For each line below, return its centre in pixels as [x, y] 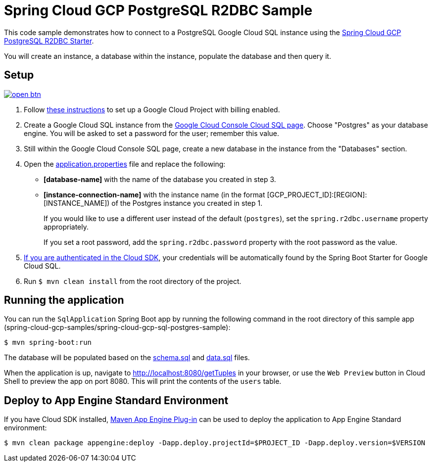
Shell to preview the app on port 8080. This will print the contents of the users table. [143, 381]
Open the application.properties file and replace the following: [125, 164]
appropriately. [66, 227]
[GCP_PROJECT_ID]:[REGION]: [317, 194]
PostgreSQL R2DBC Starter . [49, 41]
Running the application [64, 300]
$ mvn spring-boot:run [48, 343]
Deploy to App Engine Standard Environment [116, 400]
